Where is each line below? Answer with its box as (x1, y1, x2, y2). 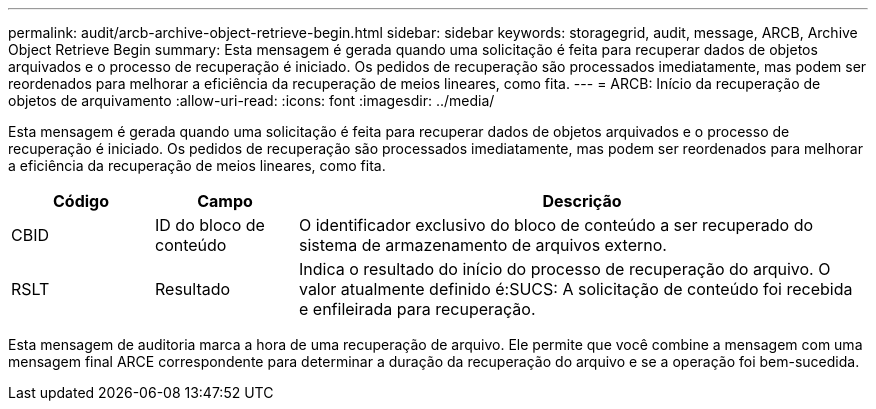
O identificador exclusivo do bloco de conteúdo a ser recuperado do (298, 215, 814, 235)
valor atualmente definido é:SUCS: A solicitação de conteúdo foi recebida (298, 279, 853, 299)
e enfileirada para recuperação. (298, 299, 536, 319)
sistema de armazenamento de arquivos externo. (298, 235, 667, 255)
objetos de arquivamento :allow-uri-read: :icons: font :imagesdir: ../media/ (8, 92, 495, 109)
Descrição (542, 191, 622, 211)
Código (52, 191, 109, 211)
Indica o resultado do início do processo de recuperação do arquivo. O (298, 259, 831, 279)
